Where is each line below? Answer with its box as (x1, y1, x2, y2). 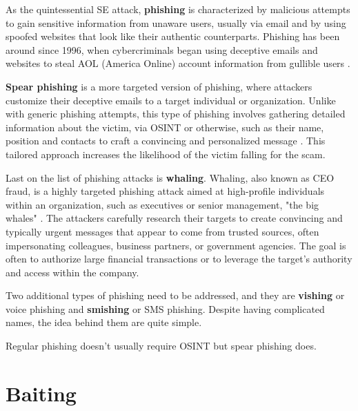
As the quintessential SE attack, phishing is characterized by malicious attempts (6, 2, 350, 16)
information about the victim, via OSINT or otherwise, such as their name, (6, 120, 324, 134)
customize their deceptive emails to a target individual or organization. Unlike (6, 93, 336, 107)
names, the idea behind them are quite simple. (6, 315, 202, 329)
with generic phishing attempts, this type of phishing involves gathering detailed (6, 106, 346, 121)
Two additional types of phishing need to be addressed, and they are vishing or (6, 288, 345, 303)
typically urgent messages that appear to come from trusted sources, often (6, 224, 319, 238)
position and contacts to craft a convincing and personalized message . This (6, 133, 326, 148)
